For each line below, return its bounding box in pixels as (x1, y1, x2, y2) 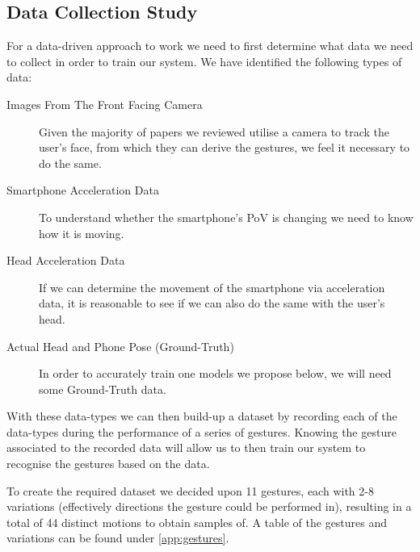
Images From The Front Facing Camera (6, 95, 203, 112)
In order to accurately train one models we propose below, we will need (39, 365, 392, 382)
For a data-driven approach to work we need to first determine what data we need (6, 37, 414, 54)
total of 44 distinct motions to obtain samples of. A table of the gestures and (6, 513, 388, 530)
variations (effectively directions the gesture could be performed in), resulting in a (6, 498, 412, 515)
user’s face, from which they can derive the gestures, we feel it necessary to (39, 139, 410, 156)
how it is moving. (39, 224, 124, 241)
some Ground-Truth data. (39, 380, 166, 397)
